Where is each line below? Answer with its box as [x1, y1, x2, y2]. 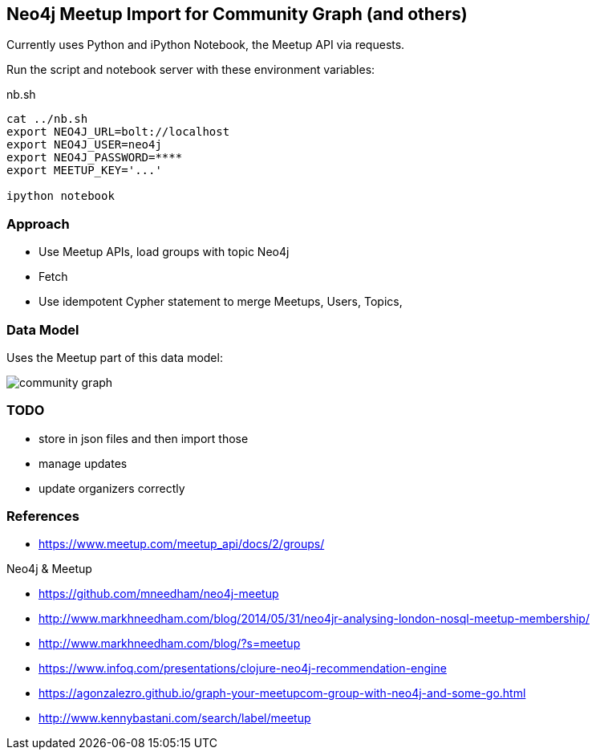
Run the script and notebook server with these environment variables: [6, 63, 375, 77]
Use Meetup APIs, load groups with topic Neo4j [39, 245, 290, 259]
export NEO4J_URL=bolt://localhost [6, 125, 230, 139]
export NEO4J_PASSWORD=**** [6, 151, 183, 165]
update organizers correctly [39, 481, 185, 495]
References [6, 508, 79, 525]
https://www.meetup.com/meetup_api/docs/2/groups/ [39, 537, 325, 551]
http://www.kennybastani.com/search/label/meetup [39, 711, 311, 726]
